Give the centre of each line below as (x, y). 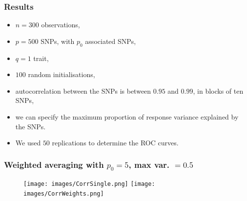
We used (28, 143)
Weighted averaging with (54, 164)
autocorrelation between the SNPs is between (83, 90)
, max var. (149, 164)
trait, (41, 58)
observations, (61, 25)
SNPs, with (58, 41)
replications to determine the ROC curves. (115, 143)
